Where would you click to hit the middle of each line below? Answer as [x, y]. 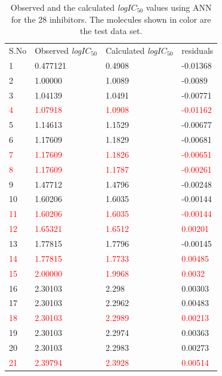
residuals [198, 51]
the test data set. [111, 31]
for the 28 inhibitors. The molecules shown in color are [111, 19]
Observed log [58, 51]
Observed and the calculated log [69, 7]
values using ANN [179, 7]
